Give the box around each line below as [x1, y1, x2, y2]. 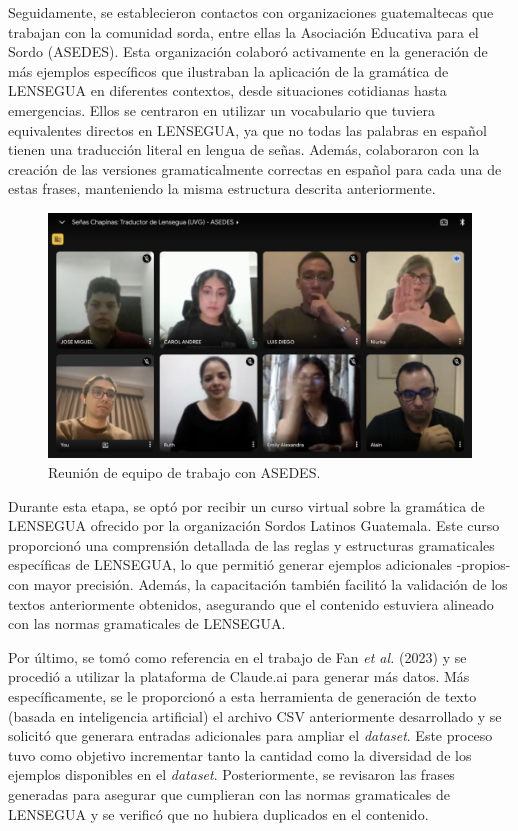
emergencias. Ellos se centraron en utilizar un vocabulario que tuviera [8, 99, 435, 120]
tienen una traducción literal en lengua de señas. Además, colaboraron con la [8, 139, 480, 160]
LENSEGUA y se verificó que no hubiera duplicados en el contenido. [8, 803, 429, 824]
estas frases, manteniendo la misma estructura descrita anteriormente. [8, 178, 436, 199]
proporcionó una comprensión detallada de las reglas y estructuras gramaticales [8, 534, 495, 555]
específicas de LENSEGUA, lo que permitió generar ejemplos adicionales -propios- [8, 554, 511, 575]
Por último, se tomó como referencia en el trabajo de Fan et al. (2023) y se [8, 646, 467, 667]
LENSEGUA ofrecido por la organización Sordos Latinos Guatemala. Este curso [8, 515, 500, 536]
